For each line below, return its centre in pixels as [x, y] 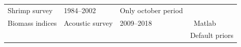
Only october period [151, 10]
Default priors [212, 35]
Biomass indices [32, 22]
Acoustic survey [88, 22]
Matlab [205, 22]
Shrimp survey [30, 10]
